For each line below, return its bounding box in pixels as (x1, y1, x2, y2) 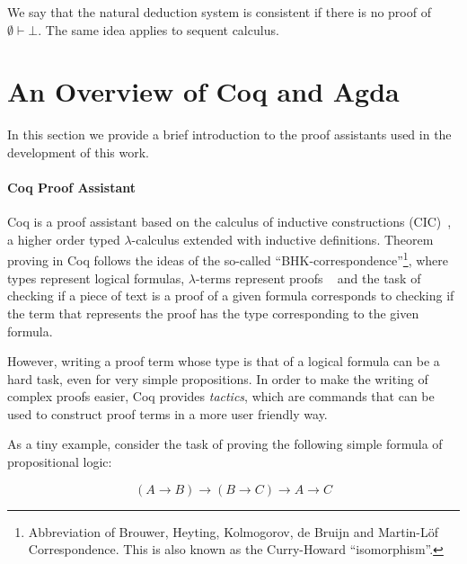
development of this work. (7, 142, 150, 161)
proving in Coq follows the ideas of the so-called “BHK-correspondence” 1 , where (7, 248, 449, 270)
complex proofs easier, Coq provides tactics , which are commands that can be (7, 387, 435, 406)
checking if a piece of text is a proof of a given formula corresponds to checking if (7, 286, 454, 305)
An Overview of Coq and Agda (7, 73, 400, 110)
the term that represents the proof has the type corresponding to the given (7, 303, 419, 322)
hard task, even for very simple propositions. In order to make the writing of (7, 369, 428, 388)
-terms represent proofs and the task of (195, 268, 421, 287)
